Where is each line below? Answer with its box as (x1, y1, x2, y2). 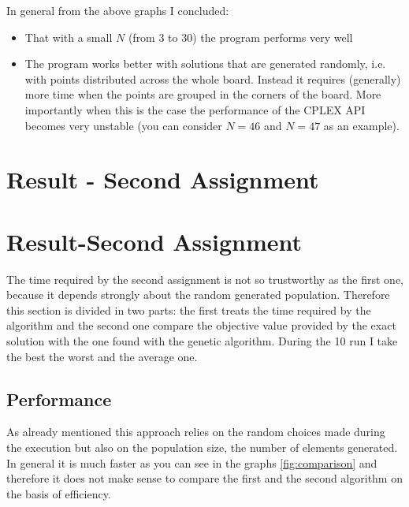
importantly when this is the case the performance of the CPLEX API (24, 101, 366, 117)
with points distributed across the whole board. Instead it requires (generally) (24, 70, 401, 87)
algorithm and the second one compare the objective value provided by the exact (6, 317, 396, 334)
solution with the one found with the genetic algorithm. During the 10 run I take (6, 333, 398, 349)
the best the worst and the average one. (6, 348, 198, 364)
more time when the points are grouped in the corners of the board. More (24, 86, 381, 103)
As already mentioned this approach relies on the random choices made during (6, 423, 385, 440)
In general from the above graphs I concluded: (6, 2, 229, 18)
